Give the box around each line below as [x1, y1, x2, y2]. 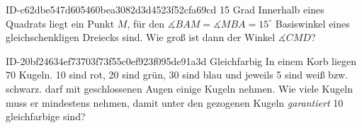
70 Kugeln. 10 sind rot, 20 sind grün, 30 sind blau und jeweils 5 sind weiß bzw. [6, 67, 349, 82]
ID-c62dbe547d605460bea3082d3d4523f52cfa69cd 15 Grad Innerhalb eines [6, 2, 324, 16]
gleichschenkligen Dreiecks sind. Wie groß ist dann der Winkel [6, 30, 276, 45]
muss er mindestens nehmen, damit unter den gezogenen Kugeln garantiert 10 [6, 95, 344, 110]
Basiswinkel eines [275, 16, 350, 30]
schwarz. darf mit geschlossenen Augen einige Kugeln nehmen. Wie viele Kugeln [6, 81, 353, 95]
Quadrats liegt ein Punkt [6, 16, 115, 30]
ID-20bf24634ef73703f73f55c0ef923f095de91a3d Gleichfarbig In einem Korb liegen [6, 53, 357, 68]
